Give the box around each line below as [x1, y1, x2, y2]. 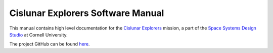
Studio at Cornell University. [9, 31, 68, 37]
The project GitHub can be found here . [9, 41, 90, 47]
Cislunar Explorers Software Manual [9, 7, 164, 18]
